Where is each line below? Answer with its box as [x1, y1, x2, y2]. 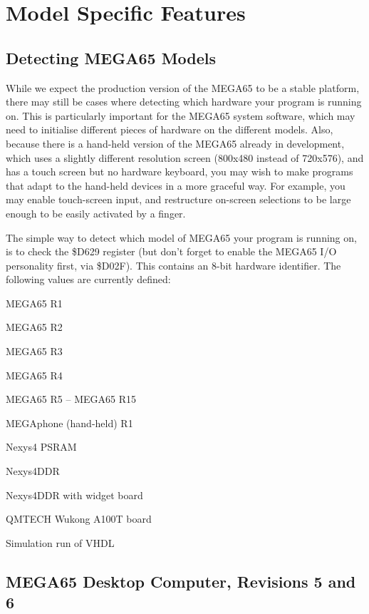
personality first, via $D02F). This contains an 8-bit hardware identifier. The [6, 257, 341, 272]
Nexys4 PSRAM [6, 439, 77, 454]
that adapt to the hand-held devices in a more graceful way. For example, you [6, 178, 345, 193]
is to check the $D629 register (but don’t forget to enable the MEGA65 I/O [6, 244, 337, 259]
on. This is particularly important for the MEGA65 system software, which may [6, 108, 355, 123]
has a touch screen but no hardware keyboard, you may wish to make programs [6, 164, 353, 179]
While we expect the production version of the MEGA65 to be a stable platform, [6, 80, 360, 95]
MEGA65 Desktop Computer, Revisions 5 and [6, 570, 356, 592]
